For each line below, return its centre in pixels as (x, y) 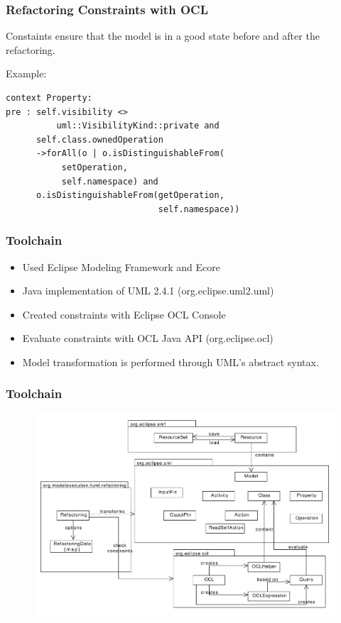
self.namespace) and (110, 181)
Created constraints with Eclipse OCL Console (124, 314)
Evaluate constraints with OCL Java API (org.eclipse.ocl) (148, 338)
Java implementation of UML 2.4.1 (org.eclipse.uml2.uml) (148, 291)
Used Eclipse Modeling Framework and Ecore (121, 266)
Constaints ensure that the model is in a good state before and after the (163, 36)
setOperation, (94, 167)
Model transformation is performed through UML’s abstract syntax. (170, 362)
